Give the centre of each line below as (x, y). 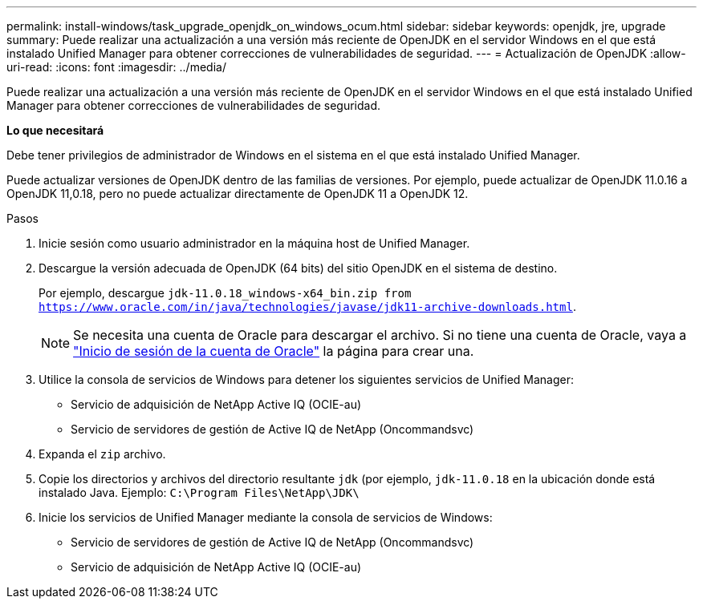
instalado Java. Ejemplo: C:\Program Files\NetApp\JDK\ (199, 492)
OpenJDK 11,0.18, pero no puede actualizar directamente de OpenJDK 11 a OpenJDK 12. (238, 194)
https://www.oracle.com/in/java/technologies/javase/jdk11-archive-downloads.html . (307, 307)
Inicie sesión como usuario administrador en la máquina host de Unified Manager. (254, 243)
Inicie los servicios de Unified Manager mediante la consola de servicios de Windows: (266, 517)
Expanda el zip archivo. (102, 454)
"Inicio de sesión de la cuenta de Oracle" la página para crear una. (274, 351)
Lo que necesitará (55, 130)
